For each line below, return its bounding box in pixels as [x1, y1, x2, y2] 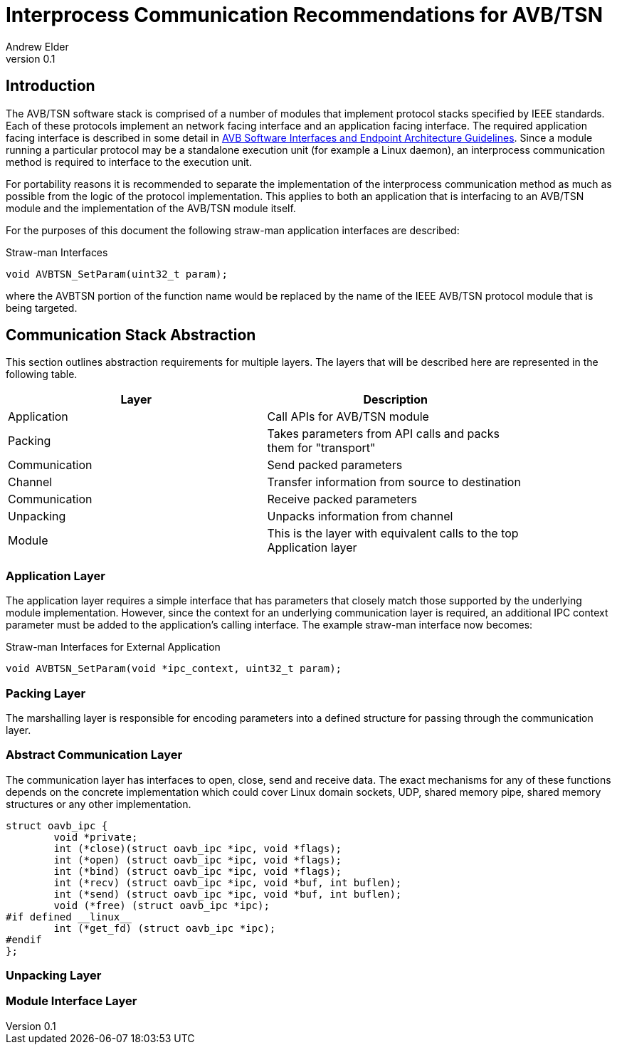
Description [363, 392, 428, 407]
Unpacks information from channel [267, 509, 453, 524]
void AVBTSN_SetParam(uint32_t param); [6, 268, 228, 280]
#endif [6, 933, 42, 945]
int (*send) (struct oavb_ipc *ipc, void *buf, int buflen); [53, 888, 402, 900]
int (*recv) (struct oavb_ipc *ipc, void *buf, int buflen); [53, 876, 402, 888]
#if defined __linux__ [6, 910, 132, 923]
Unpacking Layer [6, 968, 102, 983]
